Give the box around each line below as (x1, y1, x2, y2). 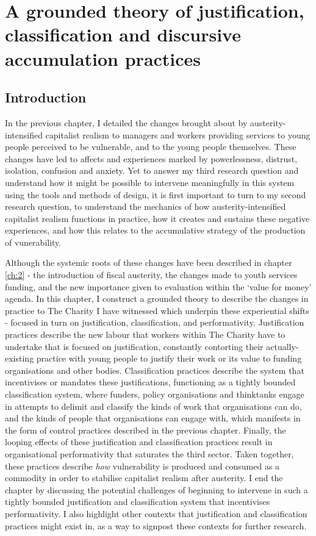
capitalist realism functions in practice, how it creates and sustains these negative (5, 212, 310, 224)
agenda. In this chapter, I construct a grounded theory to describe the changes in (5, 292, 309, 305)
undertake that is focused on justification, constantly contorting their (5, 340, 264, 352)
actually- (266, 340, 299, 352)
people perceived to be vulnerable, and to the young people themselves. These (5, 140, 296, 153)
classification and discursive (5, 22, 241, 47)
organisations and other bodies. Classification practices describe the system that (5, 363, 304, 376)
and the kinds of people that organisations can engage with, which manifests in (5, 412, 301, 424)
